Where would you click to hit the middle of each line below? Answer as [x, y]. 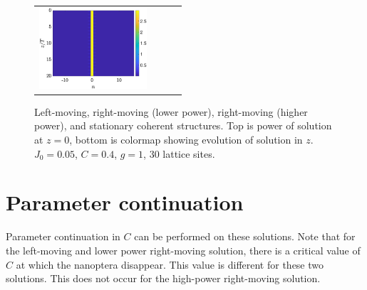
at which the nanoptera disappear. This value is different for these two [170, 264]
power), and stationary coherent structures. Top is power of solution [183, 125]
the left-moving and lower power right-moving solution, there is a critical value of [183, 250]
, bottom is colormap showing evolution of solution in [186, 139]
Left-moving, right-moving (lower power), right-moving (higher [171, 111]
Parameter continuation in [63, 236]
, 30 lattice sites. [179, 153]
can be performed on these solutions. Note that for [245, 236]
